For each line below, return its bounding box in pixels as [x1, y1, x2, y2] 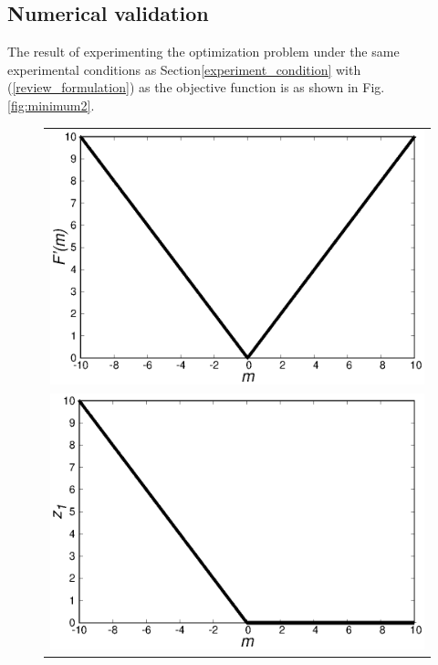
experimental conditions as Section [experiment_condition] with [7, 59, 361, 79]
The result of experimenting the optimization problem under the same [7, 42, 400, 61]
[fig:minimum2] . [7, 95, 95, 114]
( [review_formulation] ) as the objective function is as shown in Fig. [7, 78, 385, 97]
